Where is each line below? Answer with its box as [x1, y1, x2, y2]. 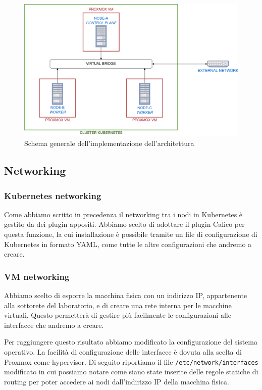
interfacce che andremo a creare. [4, 319, 104, 330]
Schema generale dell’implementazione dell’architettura [24, 138, 194, 149]
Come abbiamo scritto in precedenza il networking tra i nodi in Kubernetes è [4, 209, 243, 219]
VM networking [4, 270, 70, 282]
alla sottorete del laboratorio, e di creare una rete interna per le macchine [4, 300, 232, 310]
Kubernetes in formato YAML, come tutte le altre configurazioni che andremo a [4, 238, 252, 249]
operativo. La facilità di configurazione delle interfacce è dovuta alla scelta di [4, 347, 242, 357]
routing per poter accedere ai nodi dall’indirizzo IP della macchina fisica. [4, 376, 229, 386]
